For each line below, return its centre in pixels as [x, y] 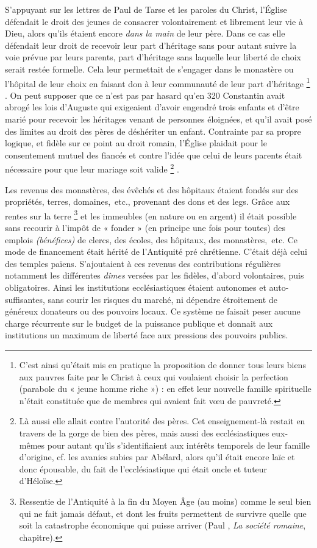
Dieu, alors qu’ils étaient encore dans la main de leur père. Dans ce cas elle [145, 33]
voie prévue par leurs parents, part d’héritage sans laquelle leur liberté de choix [153, 57]
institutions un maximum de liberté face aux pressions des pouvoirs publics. [147, 335]
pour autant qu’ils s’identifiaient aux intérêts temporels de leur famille [178, 445]
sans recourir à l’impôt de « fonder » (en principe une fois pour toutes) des [145, 228]
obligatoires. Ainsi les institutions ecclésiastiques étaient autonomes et [136, 287]
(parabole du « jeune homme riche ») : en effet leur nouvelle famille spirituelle [165, 389]
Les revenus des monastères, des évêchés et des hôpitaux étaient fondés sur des [152, 189]
